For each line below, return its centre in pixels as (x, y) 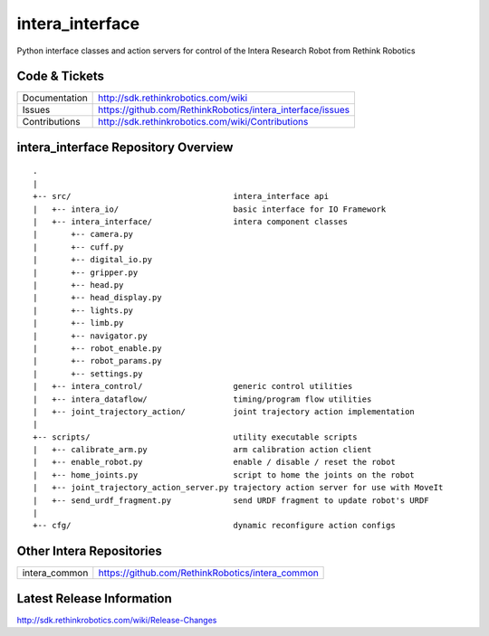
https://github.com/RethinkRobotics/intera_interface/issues (224, 110)
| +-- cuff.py (78, 247)
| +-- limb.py (78, 323)
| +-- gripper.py (86, 272)
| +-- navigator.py (91, 336)
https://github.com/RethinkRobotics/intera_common (208, 573)
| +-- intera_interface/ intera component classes (191, 222)
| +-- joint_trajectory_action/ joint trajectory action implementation (224, 411)
